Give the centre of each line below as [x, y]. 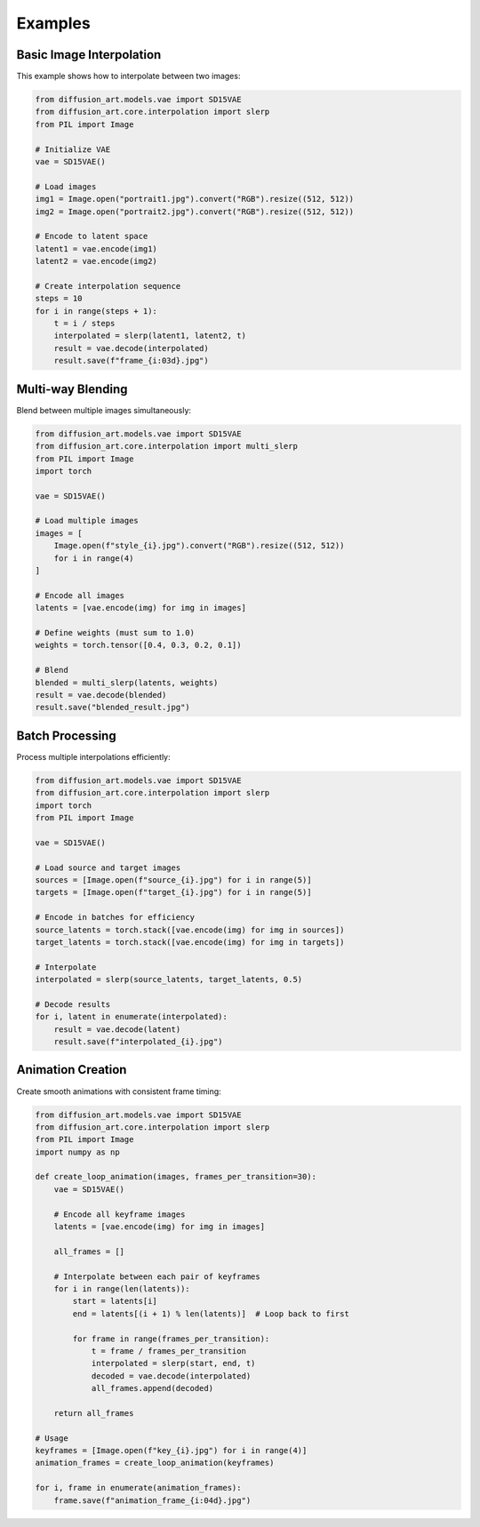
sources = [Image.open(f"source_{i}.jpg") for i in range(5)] [173, 879]
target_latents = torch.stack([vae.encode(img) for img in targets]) [190, 942]
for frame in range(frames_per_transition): [171, 1339]
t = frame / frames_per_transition [168, 1351]
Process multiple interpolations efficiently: [93, 756]
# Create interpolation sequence [108, 286]
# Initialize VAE [73, 149]
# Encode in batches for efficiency [115, 917]
